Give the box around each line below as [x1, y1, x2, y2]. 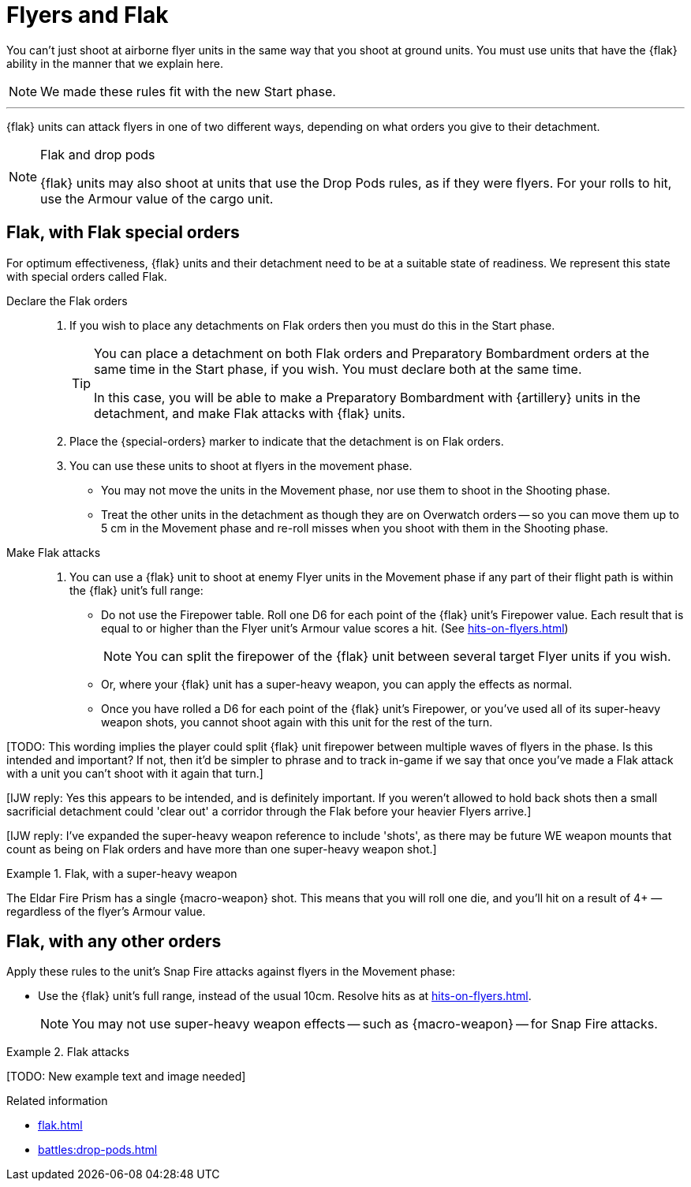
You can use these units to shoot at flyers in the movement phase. [69, 458, 413, 472]
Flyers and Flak [6, 2, 169, 28]
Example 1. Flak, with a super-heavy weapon [6, 866, 237, 880]
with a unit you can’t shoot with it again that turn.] [6, 766, 263, 780]
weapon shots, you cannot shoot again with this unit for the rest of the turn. [101, 715, 493, 729]
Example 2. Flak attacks [6, 1045, 129, 1059]
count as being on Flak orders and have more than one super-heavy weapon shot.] [6, 842, 437, 856]
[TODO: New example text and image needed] [6, 1069, 246, 1084]
